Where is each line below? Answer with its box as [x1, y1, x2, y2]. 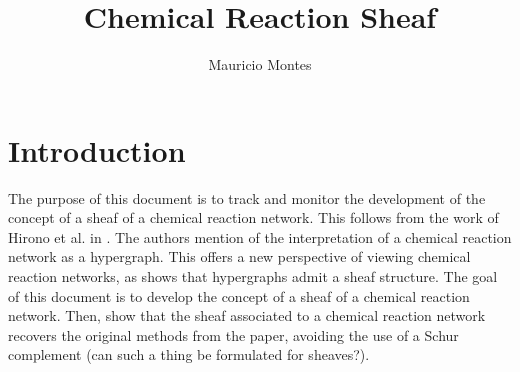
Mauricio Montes [208, 54, 312, 75]
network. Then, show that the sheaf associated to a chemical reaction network [8, 305, 486, 326]
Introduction [8, 129, 186, 170]
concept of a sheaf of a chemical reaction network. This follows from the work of [8, 207, 499, 228]
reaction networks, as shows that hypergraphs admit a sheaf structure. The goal [8, 266, 498, 287]
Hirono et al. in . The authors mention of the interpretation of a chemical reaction [8, 226, 512, 247]
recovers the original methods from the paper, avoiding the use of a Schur [8, 324, 459, 345]
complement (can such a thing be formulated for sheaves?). [8, 344, 370, 365]
